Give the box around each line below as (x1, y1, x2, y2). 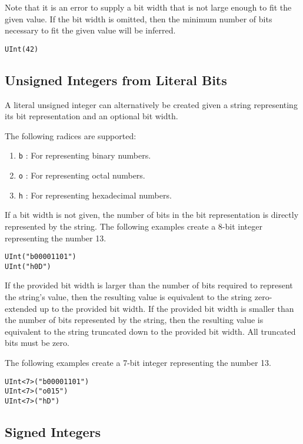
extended (5, 302, 37, 314)
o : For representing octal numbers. (18, 169, 145, 181)
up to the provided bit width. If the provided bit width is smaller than (39, 302, 294, 314)
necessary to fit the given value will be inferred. (5, 24, 176, 36)
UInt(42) (5, 45, 39, 53)
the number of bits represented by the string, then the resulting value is (5, 314, 264, 326)
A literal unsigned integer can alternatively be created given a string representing (5, 98, 298, 110)
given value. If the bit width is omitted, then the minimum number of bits (5, 12, 272, 25)
